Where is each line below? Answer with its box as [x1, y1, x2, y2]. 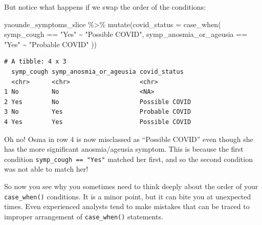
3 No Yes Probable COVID [4, 108, 191, 116]
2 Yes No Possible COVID [4, 98, 191, 106]
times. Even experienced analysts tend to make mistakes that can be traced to [4, 201, 250, 212]
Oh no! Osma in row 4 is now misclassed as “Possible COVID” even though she [4, 133, 253, 144]
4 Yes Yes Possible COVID [4, 118, 191, 126]
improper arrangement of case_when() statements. [4, 211, 163, 221]
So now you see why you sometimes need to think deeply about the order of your [4, 180, 258, 191]
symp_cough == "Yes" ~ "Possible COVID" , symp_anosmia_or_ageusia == [4, 29, 248, 39]
